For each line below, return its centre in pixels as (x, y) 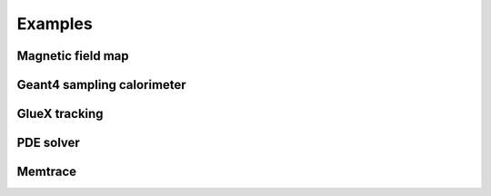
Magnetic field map (73, 56)
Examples (55, 24)
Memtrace (47, 172)
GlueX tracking (60, 114)
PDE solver (49, 143)
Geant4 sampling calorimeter (101, 85)
